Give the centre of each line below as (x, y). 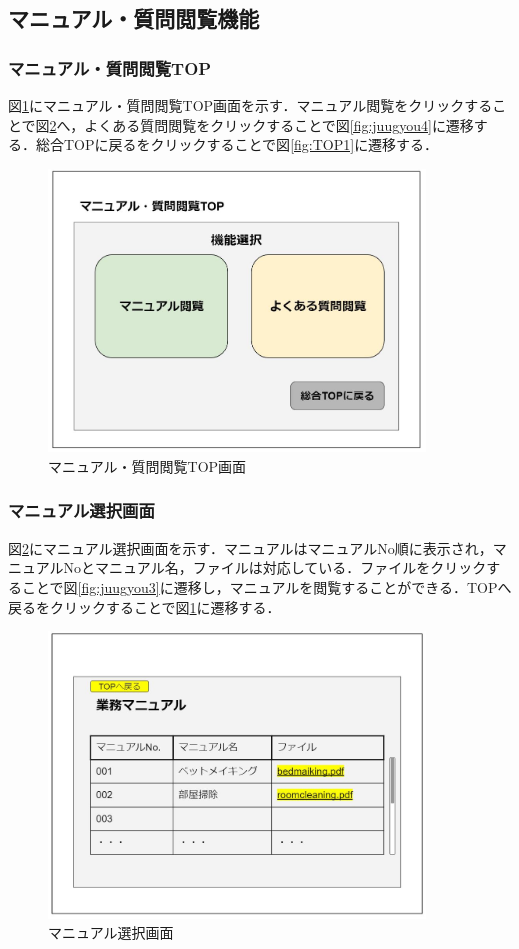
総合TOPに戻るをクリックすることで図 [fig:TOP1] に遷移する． (237, 144)
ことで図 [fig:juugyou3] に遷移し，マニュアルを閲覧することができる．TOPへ (266, 586)
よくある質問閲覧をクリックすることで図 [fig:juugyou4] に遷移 (279, 124)
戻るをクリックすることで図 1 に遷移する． (144, 606)
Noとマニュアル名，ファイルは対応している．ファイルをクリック (275, 567)
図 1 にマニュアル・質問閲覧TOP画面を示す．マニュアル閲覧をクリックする (250, 105)
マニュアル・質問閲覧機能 (134, 18)
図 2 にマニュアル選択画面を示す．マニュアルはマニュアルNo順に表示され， (250, 547)
